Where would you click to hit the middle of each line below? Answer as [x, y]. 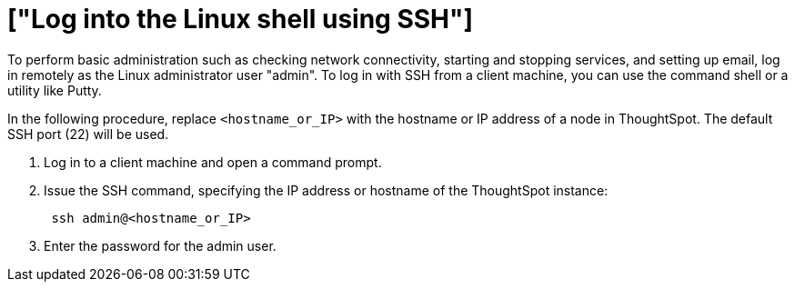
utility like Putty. [55, 90]
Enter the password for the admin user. [160, 245]
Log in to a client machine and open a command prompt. [213, 162]
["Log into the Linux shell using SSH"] [240, 19]
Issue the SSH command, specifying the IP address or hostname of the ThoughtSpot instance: [326, 190]
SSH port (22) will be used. [88, 134]
